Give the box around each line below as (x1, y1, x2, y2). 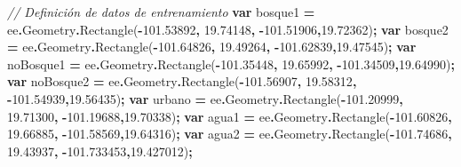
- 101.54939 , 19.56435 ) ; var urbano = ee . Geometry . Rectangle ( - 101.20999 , (7, 89, 403, 107)
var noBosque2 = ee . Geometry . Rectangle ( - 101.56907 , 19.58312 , (7, 72, 357, 91)
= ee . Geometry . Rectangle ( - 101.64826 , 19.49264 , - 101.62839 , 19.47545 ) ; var (7, 37, 417, 56)
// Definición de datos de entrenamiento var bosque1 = (7, 3, 315, 20)
